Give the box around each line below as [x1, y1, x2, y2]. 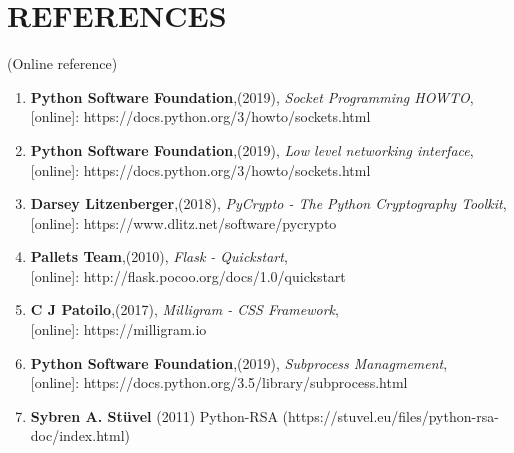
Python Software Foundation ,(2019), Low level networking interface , [30, 139, 474, 160]
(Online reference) [7, 53, 118, 74]
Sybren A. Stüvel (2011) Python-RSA [30, 405, 278, 426]
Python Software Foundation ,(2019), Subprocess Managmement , [30, 352, 448, 373]
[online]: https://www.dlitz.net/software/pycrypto [30, 212, 337, 233]
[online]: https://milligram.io [30, 319, 207, 340]
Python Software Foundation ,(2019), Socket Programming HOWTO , [30, 86, 474, 107]
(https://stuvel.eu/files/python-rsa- [282, 405, 499, 426]
